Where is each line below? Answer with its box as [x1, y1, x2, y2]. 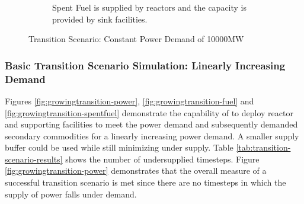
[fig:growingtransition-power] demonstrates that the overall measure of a [5, 164, 267, 177]
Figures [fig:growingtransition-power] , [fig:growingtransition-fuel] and [5, 94, 254, 107]
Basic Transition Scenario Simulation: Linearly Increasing [5, 58, 286, 72]
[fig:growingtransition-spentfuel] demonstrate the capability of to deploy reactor [5, 106, 293, 119]
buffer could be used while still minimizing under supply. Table [5, 141, 233, 154]
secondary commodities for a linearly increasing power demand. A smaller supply [5, 129, 299, 142]
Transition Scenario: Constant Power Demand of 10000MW [28, 33, 244, 45]
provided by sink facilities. [52, 12, 148, 25]
